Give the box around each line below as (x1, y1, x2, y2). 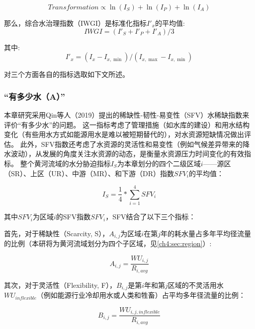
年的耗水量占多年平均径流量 (160, 228, 251, 238)
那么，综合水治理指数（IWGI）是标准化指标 (4, 18, 147, 28)
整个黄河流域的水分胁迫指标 (20, 158, 111, 168)
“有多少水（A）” (4, 90, 65, 102)
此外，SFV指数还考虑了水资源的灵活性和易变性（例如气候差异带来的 (20, 138, 243, 149)
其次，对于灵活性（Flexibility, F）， (4, 279, 116, 290)
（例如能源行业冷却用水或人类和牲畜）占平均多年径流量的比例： (36, 290, 246, 300)
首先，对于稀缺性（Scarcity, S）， (4, 228, 109, 238)
